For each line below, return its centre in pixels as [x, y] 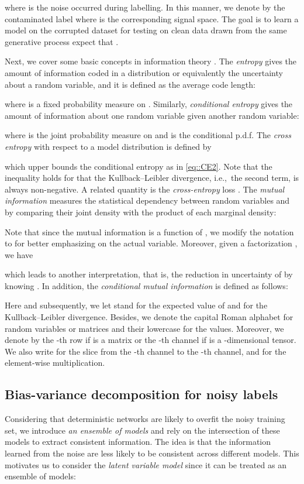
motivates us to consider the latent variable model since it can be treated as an [146, 464]
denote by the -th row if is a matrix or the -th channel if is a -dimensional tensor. [151, 340]
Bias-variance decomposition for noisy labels [141, 394]
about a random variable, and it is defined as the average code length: [130, 84]
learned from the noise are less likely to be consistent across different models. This [152, 453]
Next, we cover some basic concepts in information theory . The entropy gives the [151, 61]
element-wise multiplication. [55, 363]
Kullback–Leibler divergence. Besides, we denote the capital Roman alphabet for [149, 317]
